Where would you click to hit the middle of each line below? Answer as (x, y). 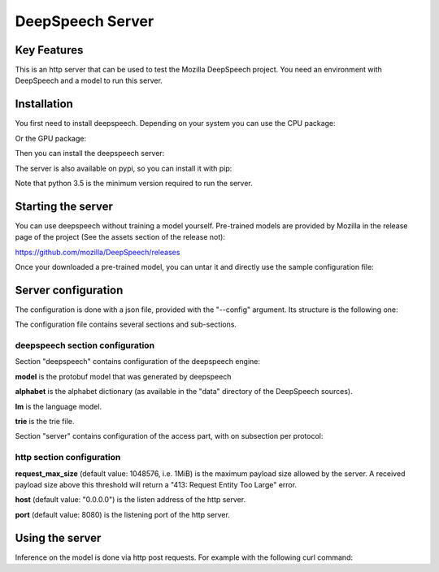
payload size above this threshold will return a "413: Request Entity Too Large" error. (156, 484)
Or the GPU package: (51, 138)
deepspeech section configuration (85, 345)
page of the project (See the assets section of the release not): (120, 237)
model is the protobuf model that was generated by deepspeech (123, 376)
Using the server (58, 537)
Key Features (49, 50)
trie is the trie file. (45, 421)
